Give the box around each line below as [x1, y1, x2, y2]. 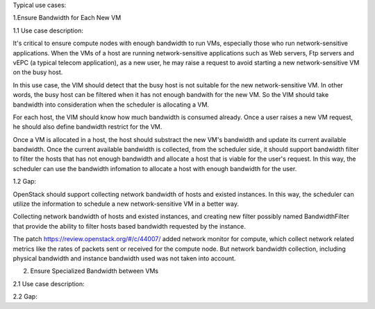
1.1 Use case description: [12, 26, 83, 35]
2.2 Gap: [12, 292, 37, 301]
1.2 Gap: [12, 177, 37, 186]
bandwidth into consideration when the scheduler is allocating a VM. [12, 100, 210, 109]
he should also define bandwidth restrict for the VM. [12, 123, 162, 131]
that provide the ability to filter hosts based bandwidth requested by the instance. [12, 222, 246, 230]
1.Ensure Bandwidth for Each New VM [12, 14, 122, 22]
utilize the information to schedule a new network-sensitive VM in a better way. [12, 200, 240, 208]
